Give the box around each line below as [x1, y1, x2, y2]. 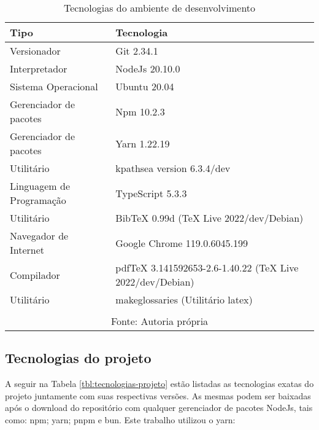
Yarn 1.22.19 [115, 136, 170, 150]
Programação [10, 193, 66, 207]
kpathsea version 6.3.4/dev [115, 161, 231, 175]
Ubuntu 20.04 [115, 79, 174, 93]
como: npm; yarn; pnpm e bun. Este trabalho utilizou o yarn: [5, 413, 236, 426]
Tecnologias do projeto [5, 348, 152, 367]
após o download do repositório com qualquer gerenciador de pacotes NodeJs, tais [5, 401, 313, 414]
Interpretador [10, 61, 67, 76]
